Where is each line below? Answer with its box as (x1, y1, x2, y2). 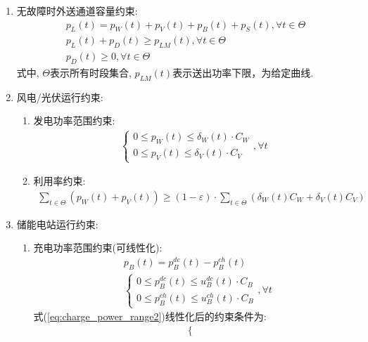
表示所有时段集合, (50, 65, 132, 80)
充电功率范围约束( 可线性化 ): (33, 240, 163, 255)
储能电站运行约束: (16, 216, 99, 231)
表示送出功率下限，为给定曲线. (172, 65, 314, 80)
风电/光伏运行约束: (16, 89, 103, 104)
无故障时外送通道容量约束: (16, 4, 138, 18)
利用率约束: (33, 173, 86, 188)
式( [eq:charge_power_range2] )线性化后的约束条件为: (33, 309, 267, 324)
